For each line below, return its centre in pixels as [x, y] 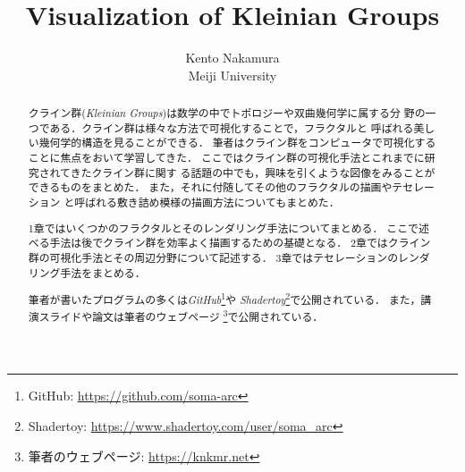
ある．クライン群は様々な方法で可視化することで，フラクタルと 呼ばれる [232, 127]
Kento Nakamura [232, 58]
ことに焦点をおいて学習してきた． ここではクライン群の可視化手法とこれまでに [226, 158]
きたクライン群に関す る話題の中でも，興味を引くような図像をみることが [253, 172]
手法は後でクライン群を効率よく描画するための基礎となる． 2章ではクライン [240, 243]
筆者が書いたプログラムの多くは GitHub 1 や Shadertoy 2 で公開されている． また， [224, 299]
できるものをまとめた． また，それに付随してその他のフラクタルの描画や [210, 187]
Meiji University [232, 75]
